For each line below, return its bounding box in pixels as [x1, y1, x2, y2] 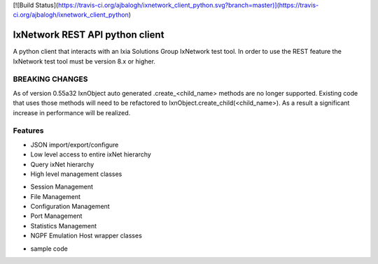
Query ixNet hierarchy [30, 160, 94, 168]
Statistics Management [30, 221, 97, 230]
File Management [30, 192, 80, 200]
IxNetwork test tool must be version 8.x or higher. [13, 57, 155, 66]
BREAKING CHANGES [13, 74, 88, 84]
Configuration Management [30, 203, 110, 211]
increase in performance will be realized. [13, 108, 131, 117]
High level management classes [30, 170, 122, 178]
